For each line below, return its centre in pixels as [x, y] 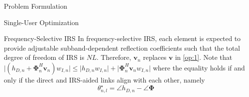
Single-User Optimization [41, 22]
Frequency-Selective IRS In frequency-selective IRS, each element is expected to [122, 38]
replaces [155, 57]
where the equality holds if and [199, 67]
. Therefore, [114, 57]
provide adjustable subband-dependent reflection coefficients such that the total [122, 48]
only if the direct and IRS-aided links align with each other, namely [104, 79]
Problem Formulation [36, 6]
